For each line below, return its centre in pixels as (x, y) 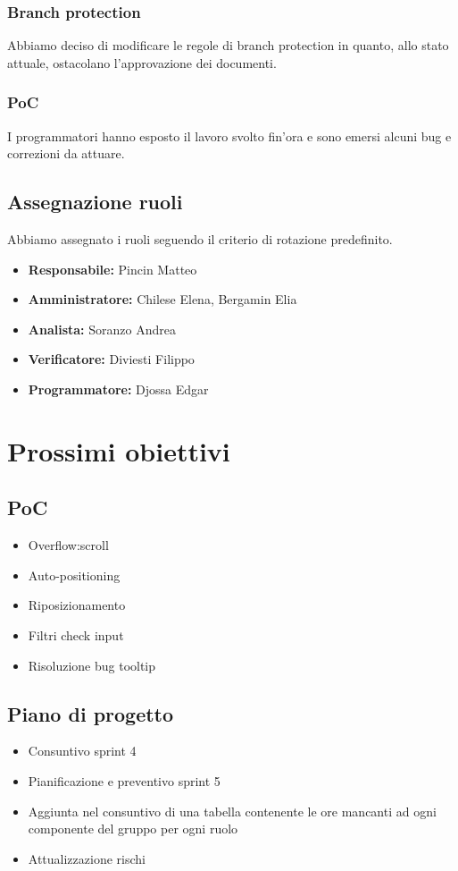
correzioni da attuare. (66, 153)
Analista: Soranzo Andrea (102, 329)
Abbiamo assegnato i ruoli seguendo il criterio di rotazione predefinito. (200, 239)
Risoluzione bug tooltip (92, 665)
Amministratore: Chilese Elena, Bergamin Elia (162, 299)
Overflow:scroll (68, 545)
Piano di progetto (91, 713)
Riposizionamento (77, 605)
